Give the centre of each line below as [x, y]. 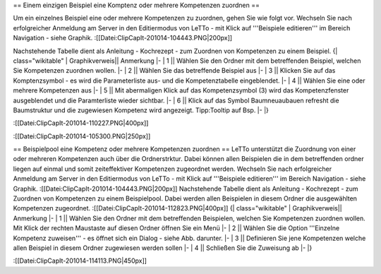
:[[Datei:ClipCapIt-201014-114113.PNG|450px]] [80, 261]
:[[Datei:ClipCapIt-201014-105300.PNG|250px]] [82, 136]
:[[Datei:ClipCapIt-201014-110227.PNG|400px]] [81, 123]
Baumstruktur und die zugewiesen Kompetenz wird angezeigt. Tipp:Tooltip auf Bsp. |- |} [141, 110]
